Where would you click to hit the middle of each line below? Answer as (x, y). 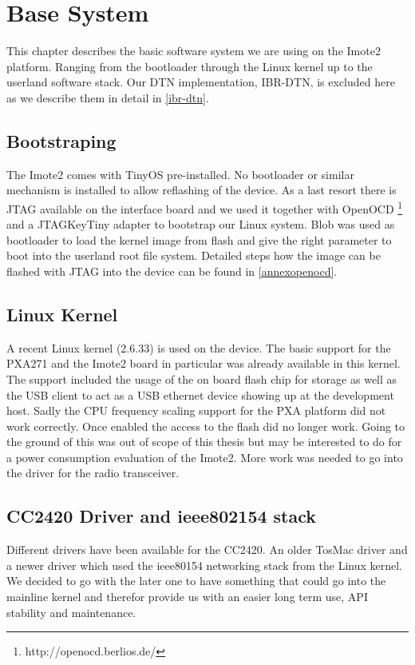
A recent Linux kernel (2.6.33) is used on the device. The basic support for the (199, 347)
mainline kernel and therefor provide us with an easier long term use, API (187, 597)
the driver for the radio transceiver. (93, 473)
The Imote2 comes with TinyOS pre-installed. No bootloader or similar (180, 174)
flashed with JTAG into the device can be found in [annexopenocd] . (172, 271)
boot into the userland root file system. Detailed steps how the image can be (194, 255)
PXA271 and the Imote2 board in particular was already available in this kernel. (204, 363)
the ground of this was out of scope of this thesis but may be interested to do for (204, 442)
